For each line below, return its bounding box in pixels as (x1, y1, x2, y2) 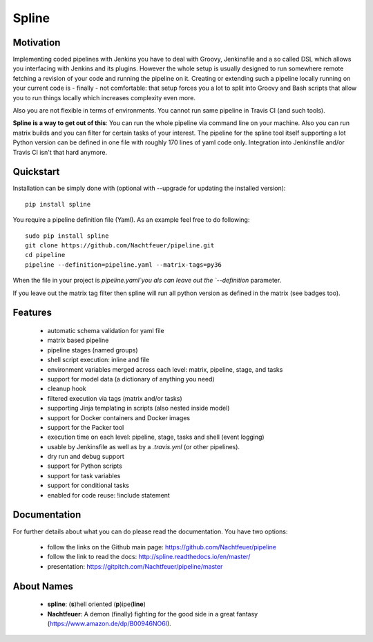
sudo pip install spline (25, 232, 109, 240)
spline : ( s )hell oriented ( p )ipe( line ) (47, 600, 146, 608)
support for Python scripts (47, 462, 122, 470)
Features (12, 307, 52, 319)
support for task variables (47, 471, 121, 480)
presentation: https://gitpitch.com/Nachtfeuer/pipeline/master (47, 562, 223, 570)
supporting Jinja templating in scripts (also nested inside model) (47, 404, 230, 413)
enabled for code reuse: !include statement (47, 491, 171, 499)
